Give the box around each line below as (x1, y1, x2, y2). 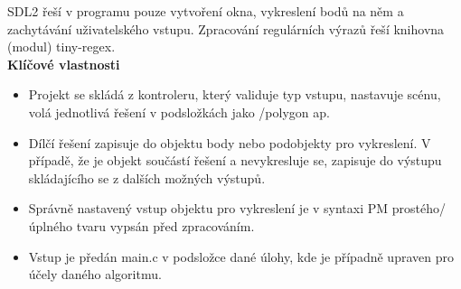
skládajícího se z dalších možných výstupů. (28, 168, 266, 187)
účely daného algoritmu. (28, 265, 162, 284)
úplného (28, 216, 73, 235)
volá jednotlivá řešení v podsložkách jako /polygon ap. (28, 102, 330, 121)
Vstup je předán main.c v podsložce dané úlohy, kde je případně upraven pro (28, 247, 454, 266)
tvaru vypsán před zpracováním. (76, 216, 255, 235)
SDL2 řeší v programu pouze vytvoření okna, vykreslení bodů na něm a (7, 2, 404, 20)
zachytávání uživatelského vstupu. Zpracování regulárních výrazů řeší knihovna (7, 19, 445, 38)
